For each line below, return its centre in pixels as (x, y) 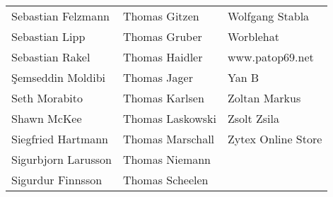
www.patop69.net (270, 57)
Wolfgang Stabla (268, 16)
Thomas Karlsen (163, 98)
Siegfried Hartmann (60, 139)
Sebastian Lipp (48, 36)
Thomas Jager (158, 77)
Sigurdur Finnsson (57, 180)
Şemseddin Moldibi (59, 77)
